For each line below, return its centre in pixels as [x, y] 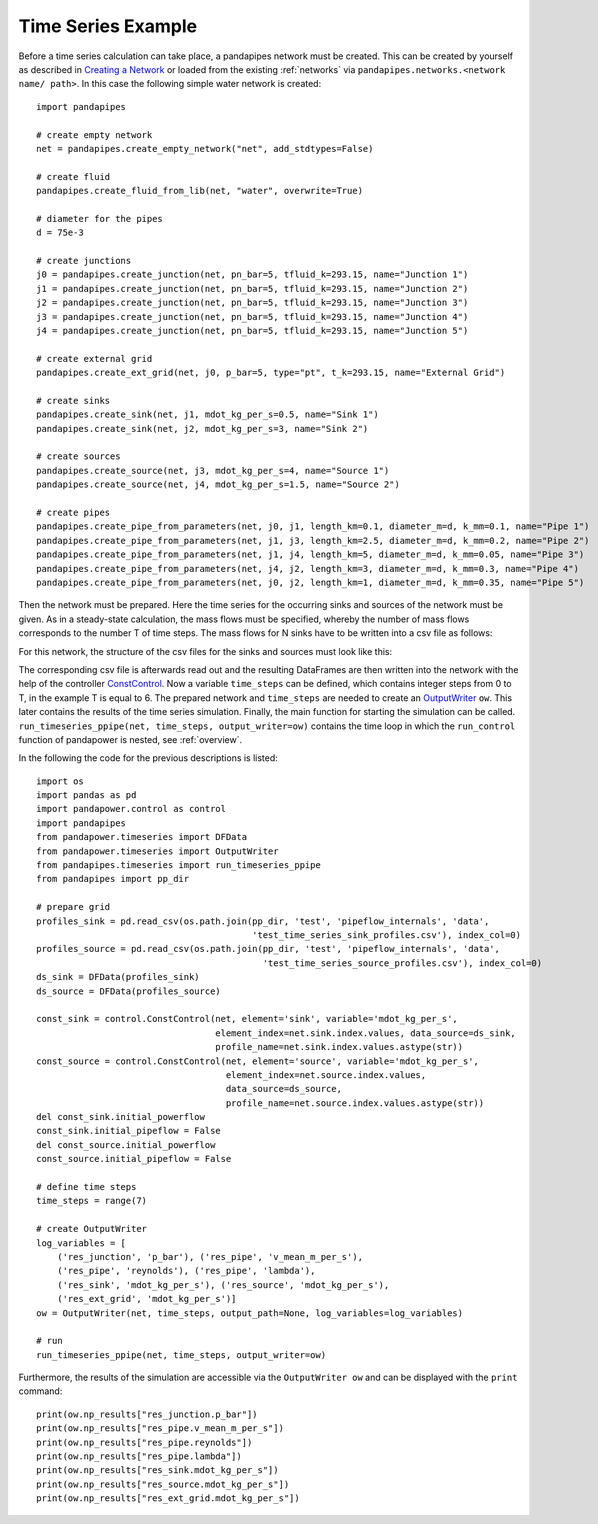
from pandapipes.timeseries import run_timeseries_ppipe [179, 865]
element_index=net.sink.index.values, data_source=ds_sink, [366, 1033]
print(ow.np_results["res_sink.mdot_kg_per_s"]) [157, 1470]
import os [60, 781]
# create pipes [73, 513]
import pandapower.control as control [131, 809]
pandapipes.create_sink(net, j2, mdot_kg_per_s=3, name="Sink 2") [202, 428]
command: [40, 1391]
